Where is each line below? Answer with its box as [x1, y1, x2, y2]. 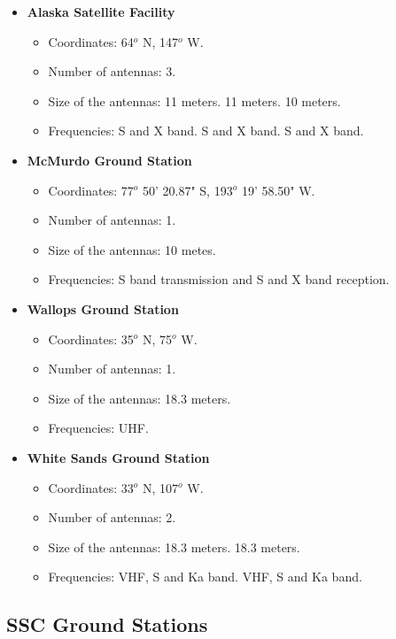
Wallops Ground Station [27, 299, 179, 318]
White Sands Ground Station [27, 448, 210, 466]
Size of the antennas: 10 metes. [48, 240, 216, 258]
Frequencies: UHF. [48, 419, 149, 437]
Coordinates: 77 [48, 181, 134, 199]
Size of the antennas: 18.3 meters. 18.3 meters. [48, 537, 300, 556]
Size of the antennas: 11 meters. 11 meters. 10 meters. [48, 91, 341, 110]
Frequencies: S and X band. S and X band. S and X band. [48, 121, 364, 140]
